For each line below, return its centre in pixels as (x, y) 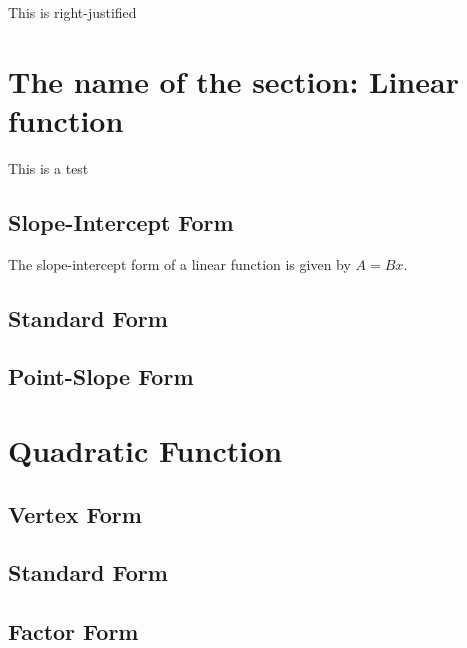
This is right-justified (72, 12)
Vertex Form (75, 513)
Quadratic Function (145, 450)
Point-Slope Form (101, 376)
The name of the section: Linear (233, 80)
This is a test (48, 167)
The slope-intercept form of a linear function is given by (179, 263)
